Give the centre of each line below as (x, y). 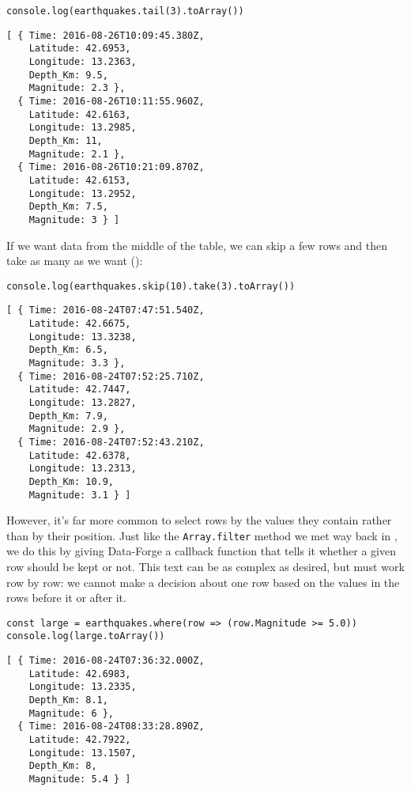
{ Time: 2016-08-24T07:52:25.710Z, (111, 376)
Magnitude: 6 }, (72, 713)
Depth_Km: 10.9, (72, 481)
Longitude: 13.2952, (83, 193)
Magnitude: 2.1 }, (77, 154)
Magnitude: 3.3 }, (77, 363)
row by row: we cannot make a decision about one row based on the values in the (203, 582)
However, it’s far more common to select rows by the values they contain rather (199, 520)
